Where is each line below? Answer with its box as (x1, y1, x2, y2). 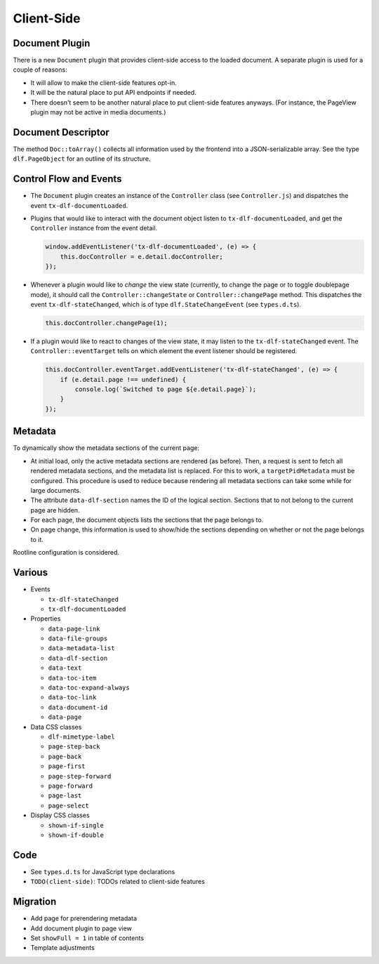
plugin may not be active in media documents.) (30, 108, 166, 117)
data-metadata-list (48, 645, 115, 652)
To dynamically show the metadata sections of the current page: (13, 444, 200, 452)
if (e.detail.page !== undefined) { (60, 376, 186, 383)
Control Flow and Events (13, 173, 122, 185)
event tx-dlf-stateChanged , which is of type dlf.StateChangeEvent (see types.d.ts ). (30, 300, 302, 308)
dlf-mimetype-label (48, 733, 115, 741)
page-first (48, 762, 86, 770)
